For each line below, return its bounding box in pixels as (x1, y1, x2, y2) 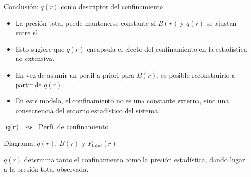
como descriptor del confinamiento (61, 1, 163, 11)
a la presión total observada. (4, 164, 89, 174)
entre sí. (15, 27, 39, 38)
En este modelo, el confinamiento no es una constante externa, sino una (15, 96, 229, 106)
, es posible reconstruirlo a (157, 69, 235, 79)
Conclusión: (4, 1, 38, 11)
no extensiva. (15, 53, 54, 63)
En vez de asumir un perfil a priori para (15, 69, 135, 79)
